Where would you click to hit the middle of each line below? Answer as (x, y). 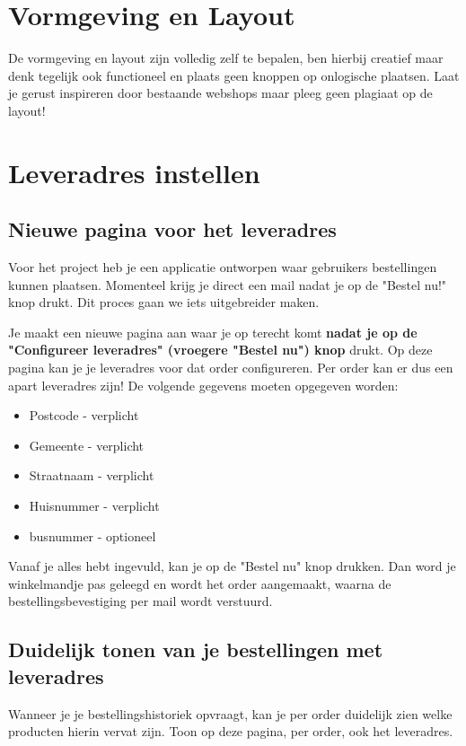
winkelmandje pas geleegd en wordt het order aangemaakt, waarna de (200, 583)
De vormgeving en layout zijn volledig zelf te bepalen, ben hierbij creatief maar (226, 58)
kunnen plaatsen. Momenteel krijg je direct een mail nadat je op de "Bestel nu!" (228, 284)
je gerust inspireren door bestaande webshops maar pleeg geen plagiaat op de (220, 93)
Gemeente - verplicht (87, 445)
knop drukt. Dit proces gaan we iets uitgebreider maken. (164, 302)
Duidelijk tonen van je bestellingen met (196, 649)
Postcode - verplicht (84, 415)
